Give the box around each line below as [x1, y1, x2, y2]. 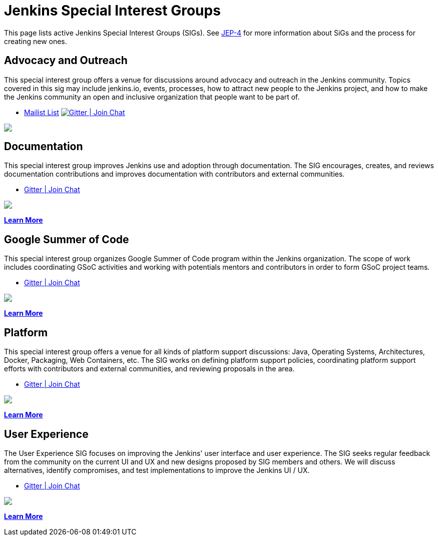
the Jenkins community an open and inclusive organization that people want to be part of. [4, 92, 300, 101]
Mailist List [24, 108, 59, 117]
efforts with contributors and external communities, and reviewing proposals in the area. [4, 364, 295, 373]
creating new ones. [4, 37, 67, 46]
